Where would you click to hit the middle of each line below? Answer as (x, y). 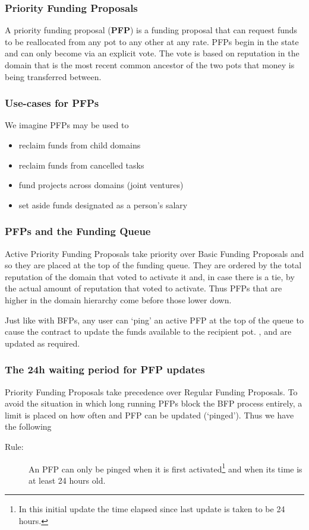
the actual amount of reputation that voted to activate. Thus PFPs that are (144, 288)
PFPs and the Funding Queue (78, 231)
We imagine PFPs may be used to (67, 125)
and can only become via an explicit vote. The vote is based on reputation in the (152, 53)
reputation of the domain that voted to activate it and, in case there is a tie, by (150, 276)
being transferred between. (53, 76)
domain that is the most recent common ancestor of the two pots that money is (150, 65)
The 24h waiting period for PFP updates (105, 369)
